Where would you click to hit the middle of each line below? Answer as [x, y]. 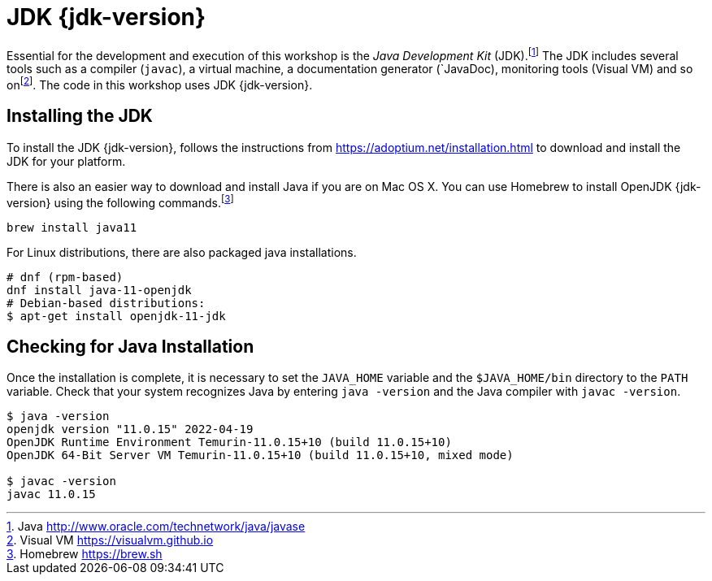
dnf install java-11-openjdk [99, 290]
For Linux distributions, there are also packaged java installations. [182, 252]
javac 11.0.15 [51, 494]
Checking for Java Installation [130, 346]
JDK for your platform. [66, 161]
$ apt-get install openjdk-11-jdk [116, 316]
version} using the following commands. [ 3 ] [120, 201]
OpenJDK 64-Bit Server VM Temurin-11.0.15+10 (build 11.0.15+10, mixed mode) [260, 455]
